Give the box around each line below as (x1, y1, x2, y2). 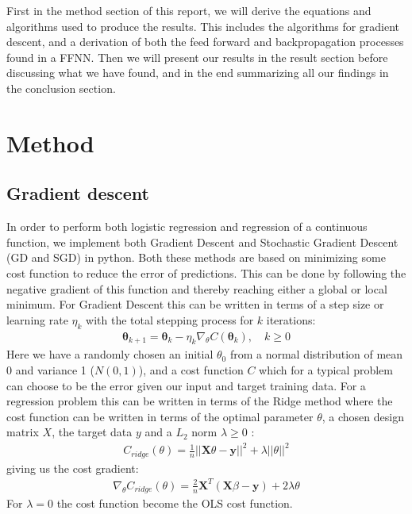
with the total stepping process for (86, 311, 254, 328)
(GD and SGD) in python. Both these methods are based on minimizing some (6, 249, 386, 266)
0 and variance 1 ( (6, 361, 94, 378)
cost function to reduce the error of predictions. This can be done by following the (6, 264, 406, 281)
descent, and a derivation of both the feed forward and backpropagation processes (6, 33, 404, 50)
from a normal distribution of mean (229, 346, 403, 362)
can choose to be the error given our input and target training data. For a (6, 377, 366, 393)
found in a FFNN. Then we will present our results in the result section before (6, 48, 388, 65)
